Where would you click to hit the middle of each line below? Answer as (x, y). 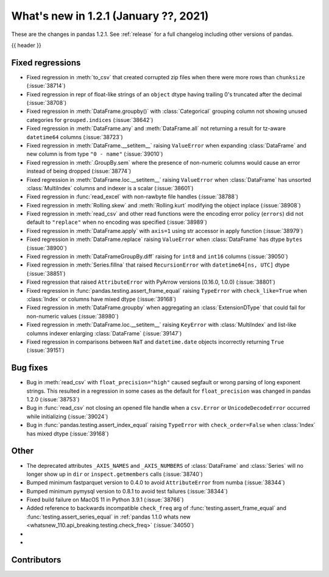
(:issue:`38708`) (47, 103)
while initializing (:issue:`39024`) (67, 416)
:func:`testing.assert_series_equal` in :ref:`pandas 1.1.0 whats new (109, 517)
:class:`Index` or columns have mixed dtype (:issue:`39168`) (101, 299)
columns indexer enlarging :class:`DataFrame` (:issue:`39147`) (104, 333)
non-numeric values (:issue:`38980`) (73, 316)
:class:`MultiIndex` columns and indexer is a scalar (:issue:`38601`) (110, 188)
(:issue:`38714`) (46, 86)
